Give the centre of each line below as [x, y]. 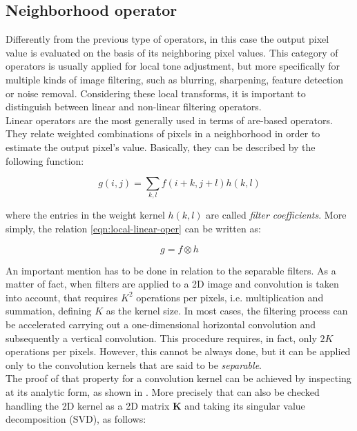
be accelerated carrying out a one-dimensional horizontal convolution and [161, 324]
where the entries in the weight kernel [85, 215]
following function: [45, 160]
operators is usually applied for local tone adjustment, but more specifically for [173, 66]
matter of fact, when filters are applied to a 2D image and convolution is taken [172, 284]
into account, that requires [62, 297]
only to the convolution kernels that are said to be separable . [134, 364]
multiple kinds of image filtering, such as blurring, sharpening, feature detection [175, 79]
